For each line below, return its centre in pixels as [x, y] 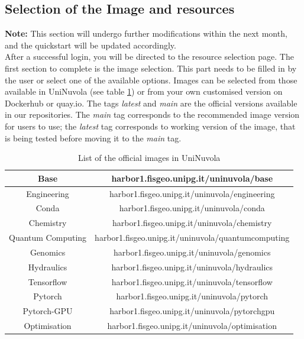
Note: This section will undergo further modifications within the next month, [146, 33]
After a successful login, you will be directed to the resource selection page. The [149, 56]
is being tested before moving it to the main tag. [93, 138]
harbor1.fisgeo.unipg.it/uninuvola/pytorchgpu [192, 311]
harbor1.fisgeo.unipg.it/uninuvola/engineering [192, 193]
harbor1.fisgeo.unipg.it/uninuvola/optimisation [192, 326]
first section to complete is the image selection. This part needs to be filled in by [151, 68]
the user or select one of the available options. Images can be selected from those [151, 80]
